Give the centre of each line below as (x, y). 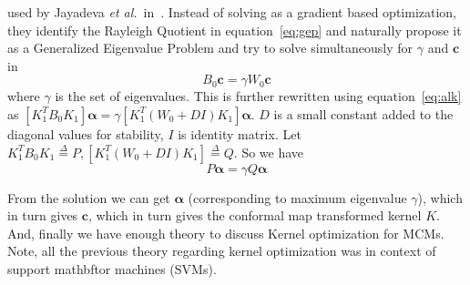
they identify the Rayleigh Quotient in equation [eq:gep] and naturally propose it (235, 30)
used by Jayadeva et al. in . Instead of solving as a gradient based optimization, (232, 12)
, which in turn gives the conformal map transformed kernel (255, 215)
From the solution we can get (89, 197)
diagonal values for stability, (86, 133)
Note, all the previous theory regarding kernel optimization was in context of (222, 251)
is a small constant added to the (363, 113)
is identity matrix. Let (240, 133)
